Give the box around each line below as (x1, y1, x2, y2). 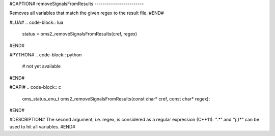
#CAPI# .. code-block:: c (9, 84, 61, 90)
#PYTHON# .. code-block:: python (9, 51, 82, 58)
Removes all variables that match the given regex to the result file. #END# (9, 10, 164, 16)
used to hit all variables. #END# (9, 123, 76, 129)
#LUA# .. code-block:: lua (9, 19, 64, 25)
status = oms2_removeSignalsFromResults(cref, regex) (22, 31, 137, 37)
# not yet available (22, 63, 61, 70)
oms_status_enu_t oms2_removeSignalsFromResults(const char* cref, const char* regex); (22, 95, 210, 101)
